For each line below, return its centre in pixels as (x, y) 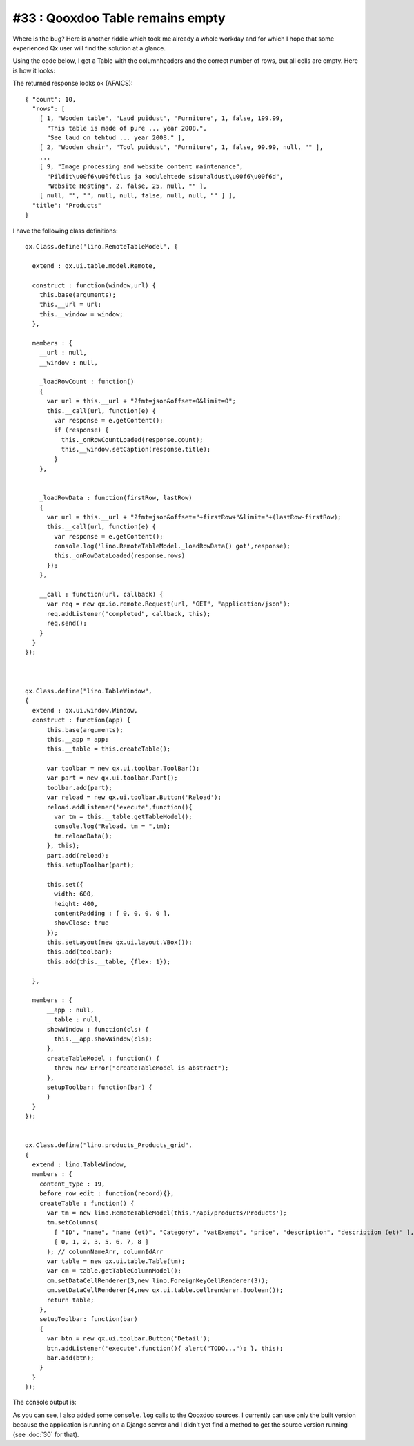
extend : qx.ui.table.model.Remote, (94, 266)
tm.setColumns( (72, 1223)
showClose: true (81, 923)
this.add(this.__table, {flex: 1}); (109, 961)
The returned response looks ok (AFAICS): (73, 84)
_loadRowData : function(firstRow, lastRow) (116, 498)
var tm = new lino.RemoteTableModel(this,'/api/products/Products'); (167, 1213)
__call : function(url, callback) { (101, 595)
